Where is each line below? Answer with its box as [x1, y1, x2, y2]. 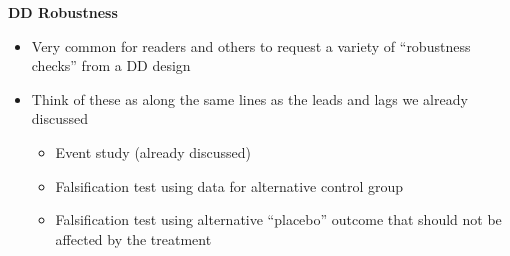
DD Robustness [8, 2, 118, 22]
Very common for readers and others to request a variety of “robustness [31, 35, 471, 56]
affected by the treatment [55, 228, 212, 249]
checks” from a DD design [31, 55, 191, 76]
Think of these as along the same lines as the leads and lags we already [31, 88, 468, 109]
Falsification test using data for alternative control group [55, 175, 404, 196]
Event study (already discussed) [55, 141, 251, 162]
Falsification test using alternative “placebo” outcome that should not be [55, 209, 502, 230]
